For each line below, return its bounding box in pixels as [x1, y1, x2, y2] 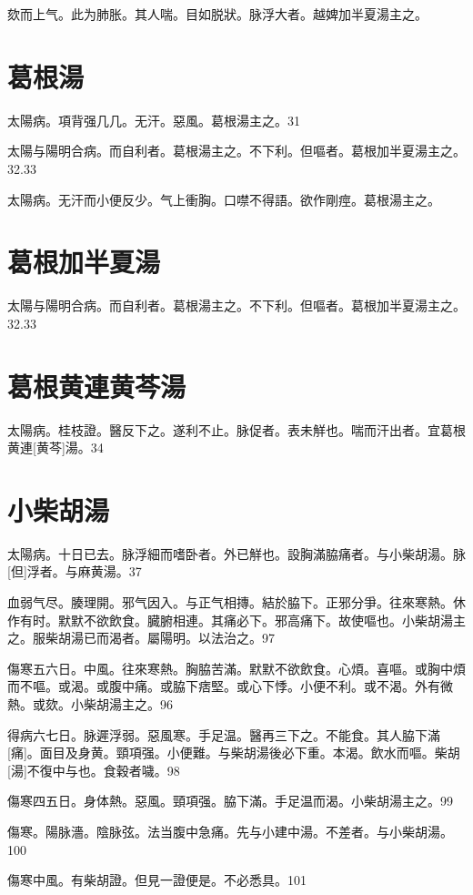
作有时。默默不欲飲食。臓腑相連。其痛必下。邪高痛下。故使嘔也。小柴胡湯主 [7, 610, 466, 629]
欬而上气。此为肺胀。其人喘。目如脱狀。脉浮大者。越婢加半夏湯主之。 [7, 5, 428, 23]
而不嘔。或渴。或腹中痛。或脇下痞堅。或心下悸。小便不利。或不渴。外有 [7, 676, 440, 696]
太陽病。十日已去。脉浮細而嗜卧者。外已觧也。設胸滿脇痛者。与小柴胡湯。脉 [7, 544, 466, 563]
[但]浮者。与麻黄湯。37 [7, 562, 142, 581]
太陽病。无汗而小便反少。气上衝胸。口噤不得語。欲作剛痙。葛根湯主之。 [7, 189, 440, 208]
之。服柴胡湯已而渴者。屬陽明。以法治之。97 [7, 628, 275, 647]
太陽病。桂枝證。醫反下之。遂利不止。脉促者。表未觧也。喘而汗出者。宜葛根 [7, 420, 466, 439]
